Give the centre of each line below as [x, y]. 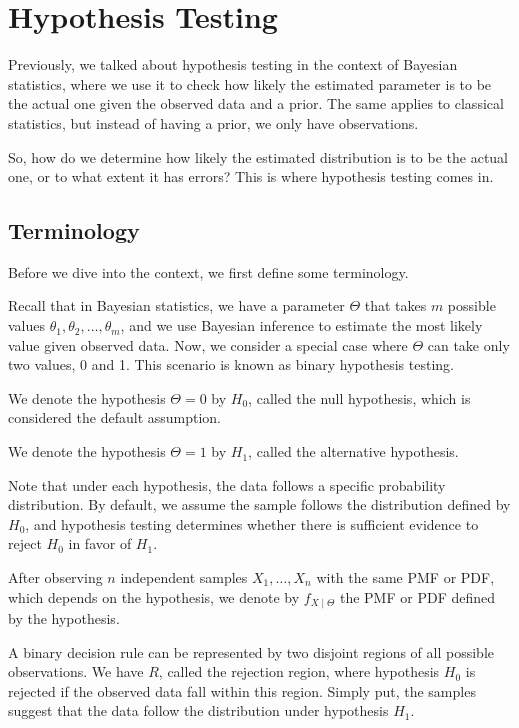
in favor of [100, 543]
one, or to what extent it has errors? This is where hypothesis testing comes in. [251, 176]
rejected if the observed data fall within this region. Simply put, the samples [242, 690]
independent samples [184, 577]
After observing [55, 577]
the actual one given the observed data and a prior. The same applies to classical [256, 103]
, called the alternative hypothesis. [353, 451]
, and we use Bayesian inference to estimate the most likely [301, 325]
